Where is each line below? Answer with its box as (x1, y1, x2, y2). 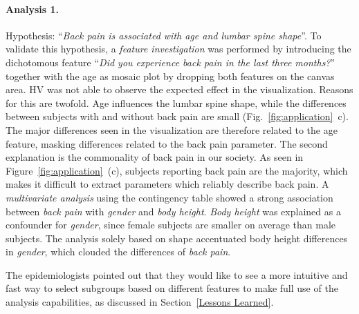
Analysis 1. (6, 1, 59, 16)
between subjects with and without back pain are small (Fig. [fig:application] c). (6, 109, 349, 124)
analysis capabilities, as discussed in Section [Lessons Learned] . (6, 295, 274, 309)
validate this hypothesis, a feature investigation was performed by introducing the (6, 41, 351, 56)
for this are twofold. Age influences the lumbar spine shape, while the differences (6, 95, 347, 110)
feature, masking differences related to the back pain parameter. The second (6, 136, 328, 150)
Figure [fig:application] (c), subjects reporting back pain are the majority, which (6, 163, 348, 177)
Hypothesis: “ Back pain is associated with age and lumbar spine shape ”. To (6, 28, 322, 42)
